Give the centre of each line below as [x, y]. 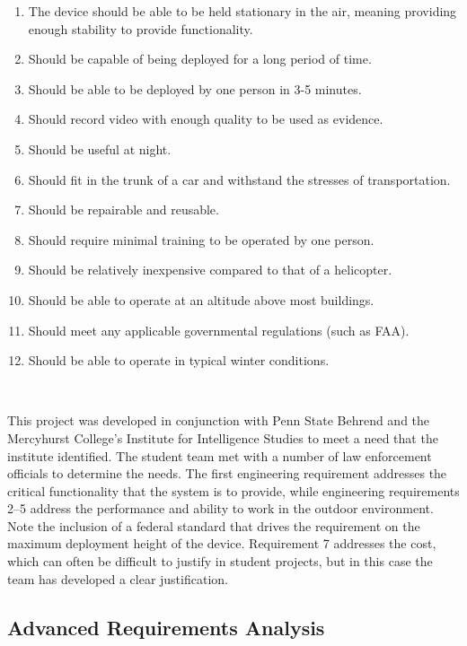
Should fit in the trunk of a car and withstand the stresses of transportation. [239, 179]
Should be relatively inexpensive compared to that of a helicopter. [210, 270]
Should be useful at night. [100, 148]
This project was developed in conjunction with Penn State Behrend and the [219, 420]
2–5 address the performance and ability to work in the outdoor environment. [220, 508]
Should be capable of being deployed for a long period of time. [200, 59]
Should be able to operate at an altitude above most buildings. [201, 299]
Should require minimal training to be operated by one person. [201, 239]
